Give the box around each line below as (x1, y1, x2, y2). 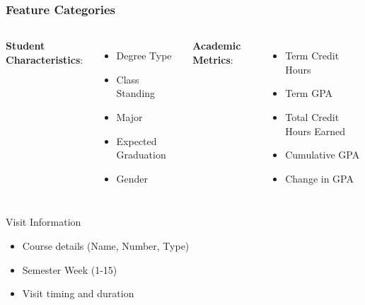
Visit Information (6, 214, 81, 229)
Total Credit (285, 110, 340, 124)
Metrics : (192, 52, 233, 67)
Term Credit (285, 48, 340, 63)
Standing (116, 86, 156, 100)
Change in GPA (285, 171, 354, 185)
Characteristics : (6, 52, 83, 67)
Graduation (116, 147, 166, 162)
